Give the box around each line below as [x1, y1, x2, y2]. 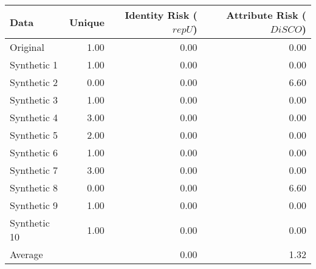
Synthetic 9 [10, 198, 58, 212]
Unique [69, 15, 105, 29]
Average [10, 247, 43, 261]
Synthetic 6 [10, 145, 58, 159]
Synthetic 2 [10, 75, 58, 89]
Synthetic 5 [10, 128, 58, 142]
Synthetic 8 [10, 181, 58, 194]
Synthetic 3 [10, 93, 58, 107]
